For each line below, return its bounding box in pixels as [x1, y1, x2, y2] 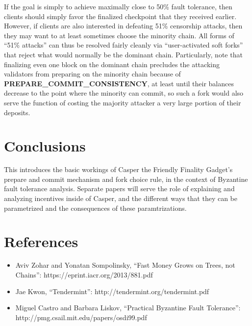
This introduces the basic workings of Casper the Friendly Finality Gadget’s [4, 164, 233, 175]
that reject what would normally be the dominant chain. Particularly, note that [4, 49, 243, 59]
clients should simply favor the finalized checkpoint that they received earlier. [4, 11, 237, 21]
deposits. [4, 107, 30, 117]
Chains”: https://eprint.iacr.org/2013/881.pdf [15, 269, 153, 279]
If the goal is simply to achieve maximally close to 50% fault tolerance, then [4, 1, 232, 11]
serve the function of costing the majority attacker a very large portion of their [4, 97, 241, 107]
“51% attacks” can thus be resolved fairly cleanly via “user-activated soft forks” [4, 40, 243, 50]
